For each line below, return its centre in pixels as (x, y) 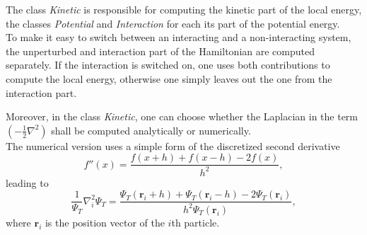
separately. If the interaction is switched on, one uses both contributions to (168, 65)
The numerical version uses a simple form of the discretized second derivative (173, 145)
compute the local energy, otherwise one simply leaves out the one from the (169, 78)
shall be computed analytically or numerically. (151, 130)
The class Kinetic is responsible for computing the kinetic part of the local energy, (184, 9)
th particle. (196, 222)
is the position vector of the (105, 222)
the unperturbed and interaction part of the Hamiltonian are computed (160, 51)
